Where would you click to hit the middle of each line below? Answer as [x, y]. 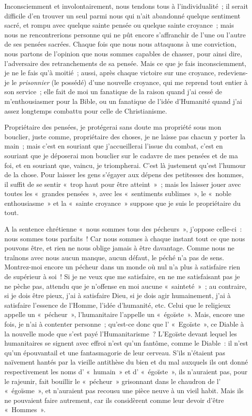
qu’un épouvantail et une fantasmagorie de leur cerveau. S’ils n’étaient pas [115, 352]
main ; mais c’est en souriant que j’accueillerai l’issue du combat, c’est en [114, 146]
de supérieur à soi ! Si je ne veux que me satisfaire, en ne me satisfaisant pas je [122, 276]
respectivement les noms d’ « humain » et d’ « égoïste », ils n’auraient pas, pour [126, 371]
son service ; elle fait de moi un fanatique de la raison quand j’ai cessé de [113, 92]
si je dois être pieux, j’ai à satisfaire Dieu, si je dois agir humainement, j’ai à [118, 295]
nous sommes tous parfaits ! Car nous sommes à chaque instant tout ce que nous [125, 238]
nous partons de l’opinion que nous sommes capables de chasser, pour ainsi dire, [123, 53]
